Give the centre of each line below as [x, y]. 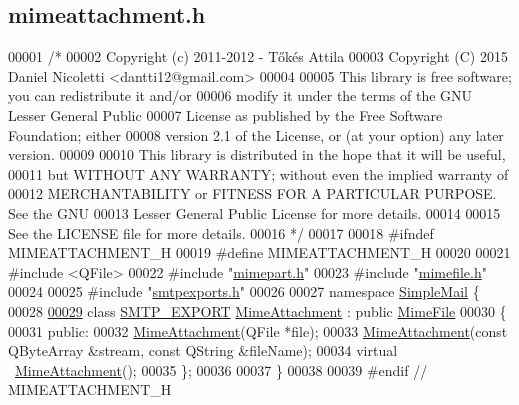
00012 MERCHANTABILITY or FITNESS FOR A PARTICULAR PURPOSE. [252, 193]
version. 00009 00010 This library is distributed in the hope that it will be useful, [257, 154]
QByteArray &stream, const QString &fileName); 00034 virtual [203, 350]
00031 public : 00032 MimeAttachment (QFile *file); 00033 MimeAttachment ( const [258, 330]
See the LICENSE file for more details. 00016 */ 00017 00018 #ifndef [221, 232]
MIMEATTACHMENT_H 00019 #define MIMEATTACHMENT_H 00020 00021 [259, 252]
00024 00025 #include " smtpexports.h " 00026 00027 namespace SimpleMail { [244, 291]
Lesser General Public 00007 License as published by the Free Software [225, 114]
